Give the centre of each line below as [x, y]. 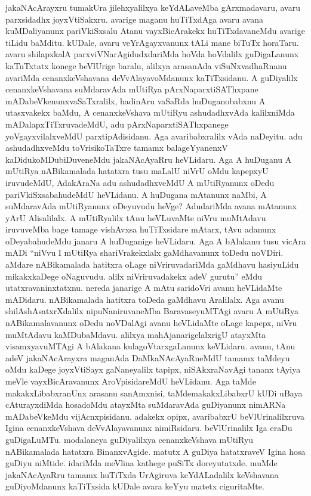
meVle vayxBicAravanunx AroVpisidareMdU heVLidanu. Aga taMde [131, 381]
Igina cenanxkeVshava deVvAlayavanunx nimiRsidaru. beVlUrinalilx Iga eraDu [149, 428]
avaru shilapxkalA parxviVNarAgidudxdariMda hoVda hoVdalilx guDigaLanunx [152, 54]
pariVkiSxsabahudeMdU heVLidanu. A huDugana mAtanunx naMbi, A [136, 194]
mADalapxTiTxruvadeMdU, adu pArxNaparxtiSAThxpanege [117, 124]
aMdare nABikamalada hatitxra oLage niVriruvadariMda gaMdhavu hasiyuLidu [152, 264]
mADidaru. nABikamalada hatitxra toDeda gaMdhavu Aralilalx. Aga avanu [145, 299]
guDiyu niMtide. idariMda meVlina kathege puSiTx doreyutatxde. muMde [141, 463]
